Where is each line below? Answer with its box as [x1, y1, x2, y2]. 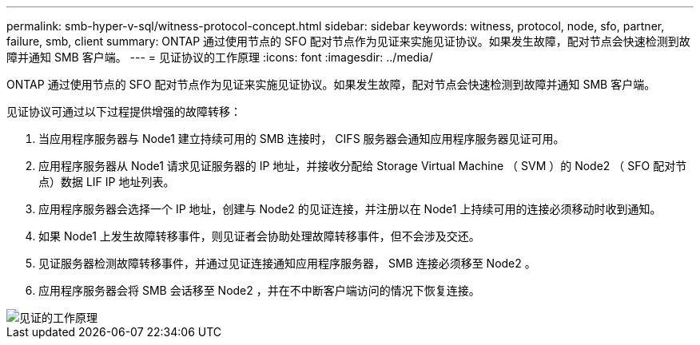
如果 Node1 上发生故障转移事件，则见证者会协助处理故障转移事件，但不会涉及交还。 [38, 229, 480, 243]
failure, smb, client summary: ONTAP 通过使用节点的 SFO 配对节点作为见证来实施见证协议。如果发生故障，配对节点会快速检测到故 [6, 34, 690, 48]
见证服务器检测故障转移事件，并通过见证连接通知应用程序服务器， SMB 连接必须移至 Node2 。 [38, 256, 536, 270]
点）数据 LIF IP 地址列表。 [38, 175, 175, 188]
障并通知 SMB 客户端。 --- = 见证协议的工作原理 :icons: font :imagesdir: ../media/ [6, 50, 433, 64]
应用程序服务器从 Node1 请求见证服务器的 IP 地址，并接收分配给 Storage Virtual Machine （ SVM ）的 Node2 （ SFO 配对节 [38, 159, 687, 172]
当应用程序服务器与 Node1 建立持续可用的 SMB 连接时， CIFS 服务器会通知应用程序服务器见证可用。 [38, 132, 565, 145]
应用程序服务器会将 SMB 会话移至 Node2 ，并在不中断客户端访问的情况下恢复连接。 [38, 284, 480, 297]
